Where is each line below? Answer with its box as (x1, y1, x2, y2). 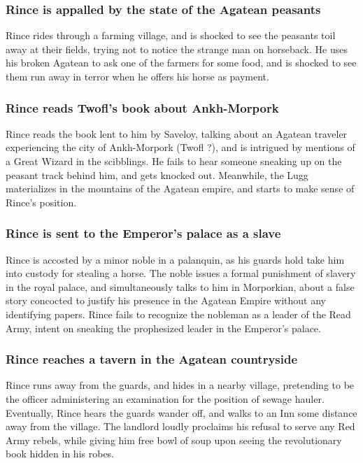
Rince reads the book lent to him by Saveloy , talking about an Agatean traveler (6, 126, 348, 141)
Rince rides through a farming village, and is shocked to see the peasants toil (6, 28, 336, 43)
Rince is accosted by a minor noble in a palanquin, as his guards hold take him (6, 252, 345, 266)
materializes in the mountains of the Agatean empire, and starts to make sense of (6, 181, 355, 196)
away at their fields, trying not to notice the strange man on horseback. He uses (6, 41, 348, 56)
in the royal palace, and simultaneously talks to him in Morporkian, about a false (6, 279, 355, 294)
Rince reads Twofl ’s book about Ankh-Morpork (6, 99, 279, 116)
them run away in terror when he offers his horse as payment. (6, 69, 269, 83)
